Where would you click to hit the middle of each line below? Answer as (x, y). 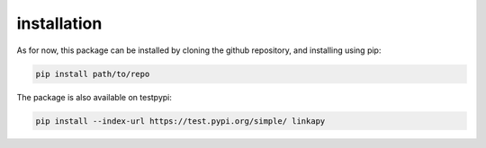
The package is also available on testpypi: (94, 97)
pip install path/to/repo (93, 74)
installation (59, 23)
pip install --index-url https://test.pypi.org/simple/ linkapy (180, 121)
